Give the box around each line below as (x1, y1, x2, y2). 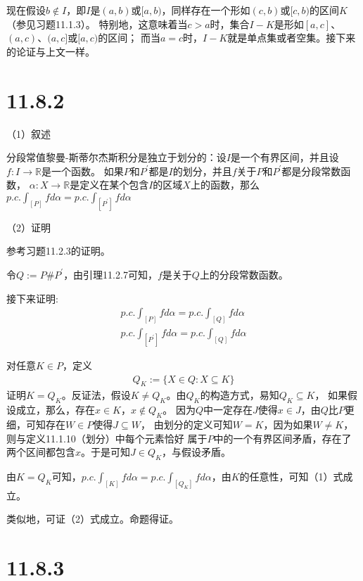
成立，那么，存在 (15, 402, 95, 417)
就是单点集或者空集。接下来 (227, 30, 356, 45)
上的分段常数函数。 (199, 267, 288, 281)
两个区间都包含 (6, 445, 75, 459)
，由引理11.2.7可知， (63, 267, 158, 281)
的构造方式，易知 (200, 388, 279, 402)
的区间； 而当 (98, 30, 160, 45)
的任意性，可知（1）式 (239, 468, 343, 483)
